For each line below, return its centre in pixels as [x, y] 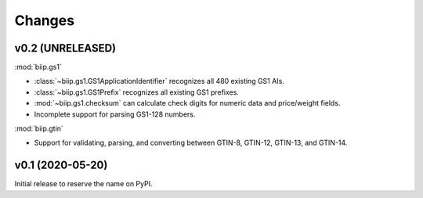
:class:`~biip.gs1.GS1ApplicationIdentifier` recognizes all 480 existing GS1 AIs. [159, 81]
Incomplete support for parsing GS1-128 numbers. [115, 114]
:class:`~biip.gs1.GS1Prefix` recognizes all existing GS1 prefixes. [136, 92]
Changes [44, 20]
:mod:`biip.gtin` [39, 128]
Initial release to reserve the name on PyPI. [83, 184]
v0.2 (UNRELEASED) [65, 48]
